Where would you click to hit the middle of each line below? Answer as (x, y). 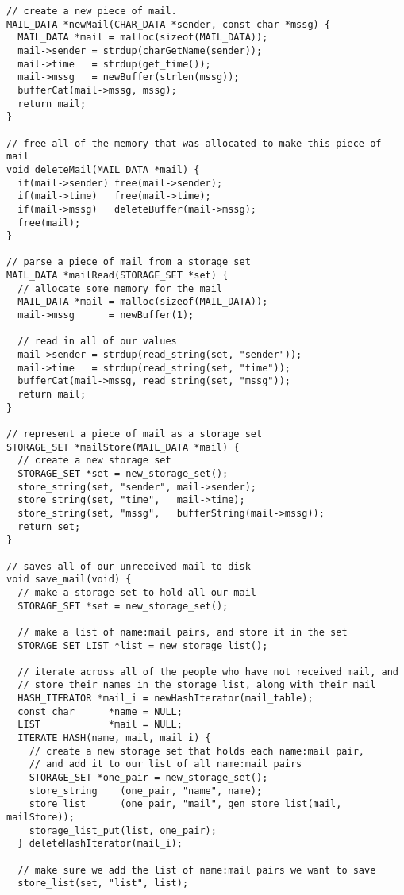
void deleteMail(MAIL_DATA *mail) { (103, 169)
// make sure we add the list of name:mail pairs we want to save (197, 870)
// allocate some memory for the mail (120, 288)
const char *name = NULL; (100, 711)
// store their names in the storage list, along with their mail (197, 685)
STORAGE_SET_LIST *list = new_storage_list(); (143, 645)
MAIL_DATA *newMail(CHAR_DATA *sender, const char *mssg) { (169, 24)
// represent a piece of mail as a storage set (135, 434)
